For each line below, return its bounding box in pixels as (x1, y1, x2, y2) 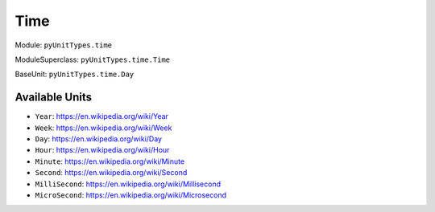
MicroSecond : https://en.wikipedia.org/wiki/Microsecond (35, 190, 227, 200)
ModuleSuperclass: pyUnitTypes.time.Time (14, 55, 171, 64)
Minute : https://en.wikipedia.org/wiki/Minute (35, 157, 185, 166)
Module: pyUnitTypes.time (14, 40, 113, 50)
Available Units (14, 91, 93, 104)
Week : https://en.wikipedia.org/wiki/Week (35, 123, 172, 132)
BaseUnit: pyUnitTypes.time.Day (14, 69, 135, 79)
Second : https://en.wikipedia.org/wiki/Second (35, 168, 188, 177)
